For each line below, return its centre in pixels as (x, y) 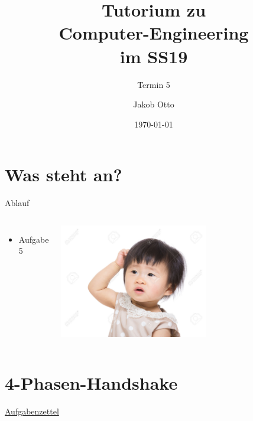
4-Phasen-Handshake (91, 382)
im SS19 (154, 56)
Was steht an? (64, 174)
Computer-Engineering (154, 33)
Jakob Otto (154, 104)
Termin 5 (154, 84)
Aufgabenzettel (32, 411)
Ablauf (17, 203)
